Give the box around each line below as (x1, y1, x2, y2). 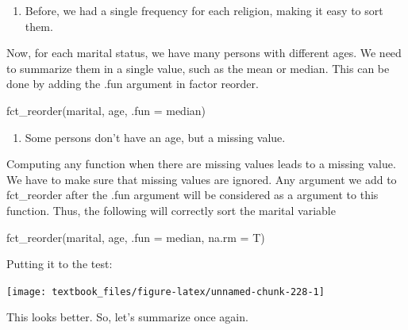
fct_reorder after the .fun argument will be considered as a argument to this (6, 186, 379, 203)
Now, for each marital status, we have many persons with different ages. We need (6, 44, 402, 61)
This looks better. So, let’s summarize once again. (6, 309, 248, 325)
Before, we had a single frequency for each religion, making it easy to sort (25, 2, 383, 18)
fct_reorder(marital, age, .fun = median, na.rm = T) (6, 228, 265, 245)
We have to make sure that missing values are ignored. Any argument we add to (6, 171, 397, 187)
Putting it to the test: (6, 255, 113, 272)
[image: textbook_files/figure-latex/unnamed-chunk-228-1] (6, 286, 325, 297)
